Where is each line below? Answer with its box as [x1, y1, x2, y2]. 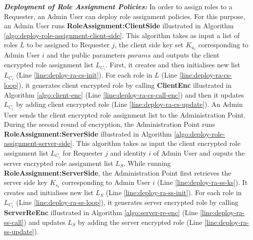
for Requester [63, 147, 103, 158]
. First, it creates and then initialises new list [105, 60, 240, 70]
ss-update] [4, 226, 34, 237]
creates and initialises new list [4, 187, 94, 198]
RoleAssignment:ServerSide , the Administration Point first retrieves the [4, 167, 232, 178]
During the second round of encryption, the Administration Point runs [4, 119, 215, 129]
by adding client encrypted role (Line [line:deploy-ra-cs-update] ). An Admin [16, 99, 243, 109]
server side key [4, 177, 48, 187]
